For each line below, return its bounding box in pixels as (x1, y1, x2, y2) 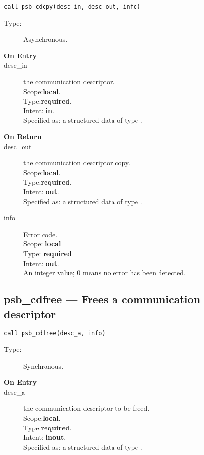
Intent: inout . (23, 432, 66, 442)
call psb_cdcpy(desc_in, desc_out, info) (4, 3, 141, 10)
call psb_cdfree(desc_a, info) (4, 330, 106, 337)
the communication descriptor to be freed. (23, 403, 150, 413)
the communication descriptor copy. (23, 158, 130, 168)
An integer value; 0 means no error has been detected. (23, 268, 185, 278)
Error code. (23, 229, 58, 239)
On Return (4, 132, 42, 141)
